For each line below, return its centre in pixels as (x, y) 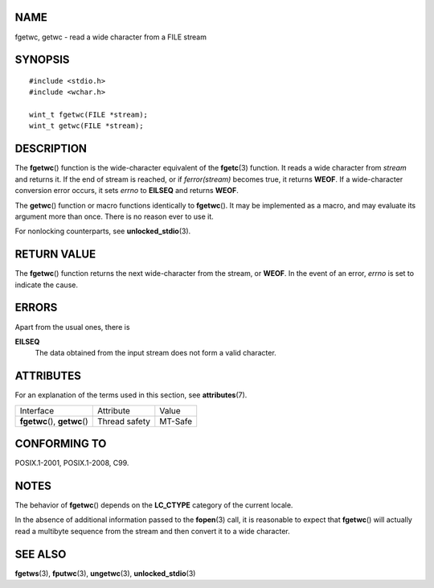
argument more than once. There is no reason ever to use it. (115, 216)
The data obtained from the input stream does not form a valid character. (156, 353)
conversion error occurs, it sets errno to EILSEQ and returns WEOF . (127, 191)
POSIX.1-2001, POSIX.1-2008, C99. (72, 463)
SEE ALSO (41, 554)
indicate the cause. (46, 285)
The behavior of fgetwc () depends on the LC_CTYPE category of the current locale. (154, 505)
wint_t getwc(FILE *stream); (86, 126)
